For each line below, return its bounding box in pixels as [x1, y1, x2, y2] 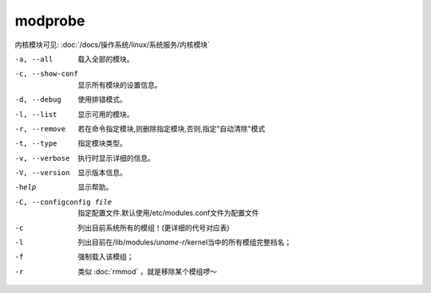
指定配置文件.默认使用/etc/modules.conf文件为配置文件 [77, 208, 259, 218]
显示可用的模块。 [77, 109, 134, 119]
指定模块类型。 [77, 139, 127, 148]
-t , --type [14, 139, 57, 148]
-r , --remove [14, 124, 66, 133]
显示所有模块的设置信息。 [77, 80, 162, 89]
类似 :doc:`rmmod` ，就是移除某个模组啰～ [77, 267, 217, 276]
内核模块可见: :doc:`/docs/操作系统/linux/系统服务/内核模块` [14, 40, 211, 49]
